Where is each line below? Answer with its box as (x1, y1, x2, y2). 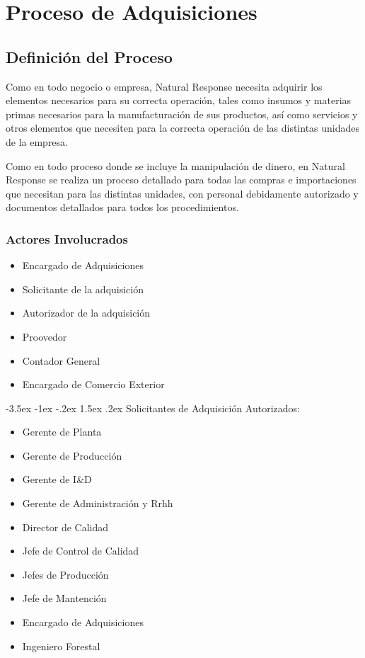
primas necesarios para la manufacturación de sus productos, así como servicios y (6, 106, 358, 121)
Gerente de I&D (22, 472, 92, 487)
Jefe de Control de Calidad (22, 543, 139, 558)
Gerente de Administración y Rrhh (22, 496, 173, 511)
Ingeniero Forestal (22, 638, 100, 653)
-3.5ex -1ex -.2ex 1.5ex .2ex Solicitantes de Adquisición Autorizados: (6, 400, 301, 415)
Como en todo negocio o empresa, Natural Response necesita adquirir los (6, 79, 323, 93)
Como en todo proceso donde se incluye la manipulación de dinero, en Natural (6, 158, 345, 173)
